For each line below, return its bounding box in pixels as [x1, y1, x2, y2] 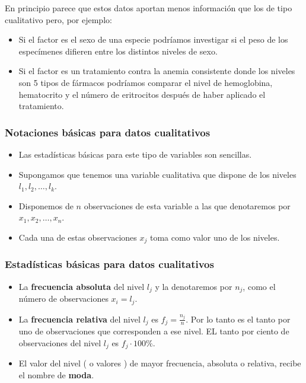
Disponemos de [18, 199, 74, 212]
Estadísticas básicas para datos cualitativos [5, 257, 214, 272]
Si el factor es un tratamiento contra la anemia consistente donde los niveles [18, 65, 295, 77]
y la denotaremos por [155, 280, 232, 292]
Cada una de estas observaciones [18, 231, 137, 243]
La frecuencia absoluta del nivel [18, 280, 145, 292]
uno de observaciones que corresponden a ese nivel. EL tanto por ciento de [18, 324, 289, 337]
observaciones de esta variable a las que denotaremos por [84, 199, 291, 212]
